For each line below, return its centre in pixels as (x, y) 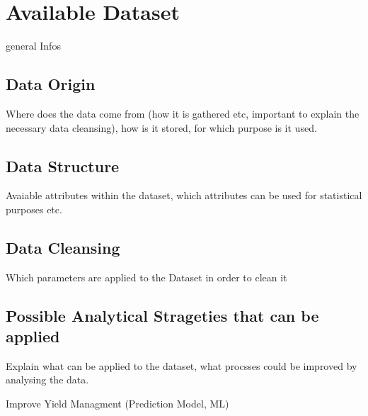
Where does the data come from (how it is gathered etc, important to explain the (183, 113)
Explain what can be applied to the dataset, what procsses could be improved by (182, 365)
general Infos (33, 46)
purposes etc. (34, 209)
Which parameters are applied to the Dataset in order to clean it (146, 277)
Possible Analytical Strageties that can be (162, 315)
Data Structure (63, 165)
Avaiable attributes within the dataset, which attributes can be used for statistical (184, 195)
